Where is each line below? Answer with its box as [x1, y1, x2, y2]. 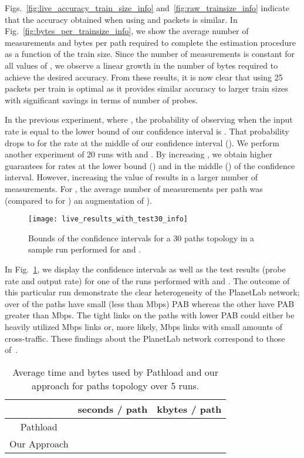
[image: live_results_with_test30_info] [28, 215, 188, 224]
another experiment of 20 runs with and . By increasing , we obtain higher [5, 148, 272, 160]
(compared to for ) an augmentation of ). [5, 194, 152, 206]
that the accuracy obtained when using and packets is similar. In [5, 13, 238, 25]
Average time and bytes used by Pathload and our [12, 365, 219, 379]
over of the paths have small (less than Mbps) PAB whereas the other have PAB [5, 297, 295, 309]
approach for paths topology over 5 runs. [32, 378, 200, 392]
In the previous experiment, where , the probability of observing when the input [5, 113, 293, 126]
